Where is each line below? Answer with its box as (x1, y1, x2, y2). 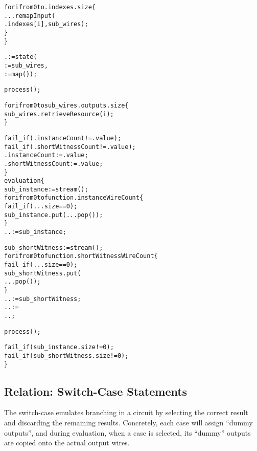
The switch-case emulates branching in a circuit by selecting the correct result (4, 407, 248, 418)
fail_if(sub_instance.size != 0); (4, 343, 114, 351)
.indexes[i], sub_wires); (4, 20, 88, 28)
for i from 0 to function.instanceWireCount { (4, 194, 144, 202)
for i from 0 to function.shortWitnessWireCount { (4, 252, 158, 260)
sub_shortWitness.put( (4, 269, 81, 277)
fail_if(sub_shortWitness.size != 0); (4, 352, 129, 359)
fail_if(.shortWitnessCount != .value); (4, 143, 136, 151)
